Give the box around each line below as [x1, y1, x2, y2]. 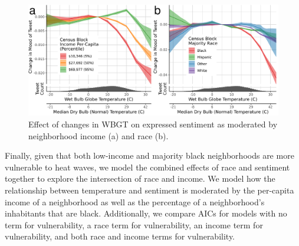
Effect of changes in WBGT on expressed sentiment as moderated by [28, 117, 278, 130]
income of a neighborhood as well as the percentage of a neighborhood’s [5, 195, 265, 208]
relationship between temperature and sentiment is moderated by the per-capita [5, 183, 294, 196]
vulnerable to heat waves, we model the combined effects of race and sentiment [5, 160, 290, 173]
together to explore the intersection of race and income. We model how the [5, 172, 275, 185]
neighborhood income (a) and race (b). [28, 129, 169, 142]
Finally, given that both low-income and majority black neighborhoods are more [5, 149, 294, 162]
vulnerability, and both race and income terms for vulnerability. [5, 230, 235, 242]
